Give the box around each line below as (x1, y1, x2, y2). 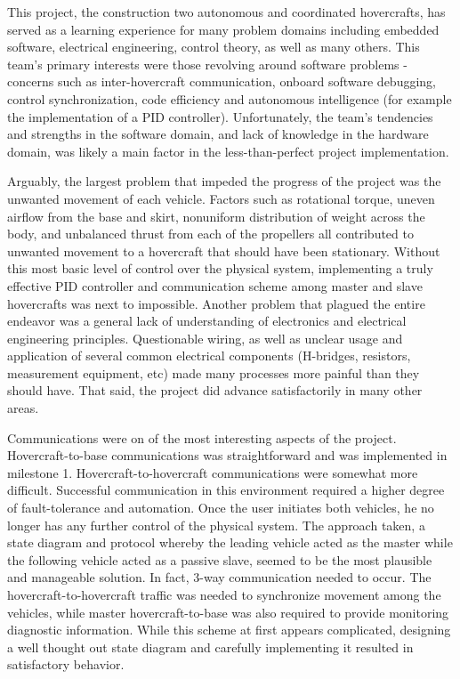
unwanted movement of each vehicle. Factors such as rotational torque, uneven (7, 189, 435, 207)
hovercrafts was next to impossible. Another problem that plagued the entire (7, 294, 425, 312)
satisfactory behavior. (7, 655, 125, 674)
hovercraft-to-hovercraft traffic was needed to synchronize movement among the (7, 586, 441, 603)
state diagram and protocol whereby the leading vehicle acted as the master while (7, 533, 453, 552)
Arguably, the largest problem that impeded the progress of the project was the (7, 172, 441, 190)
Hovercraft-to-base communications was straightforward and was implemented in (7, 446, 448, 465)
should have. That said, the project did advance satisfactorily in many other (7, 381, 423, 400)
